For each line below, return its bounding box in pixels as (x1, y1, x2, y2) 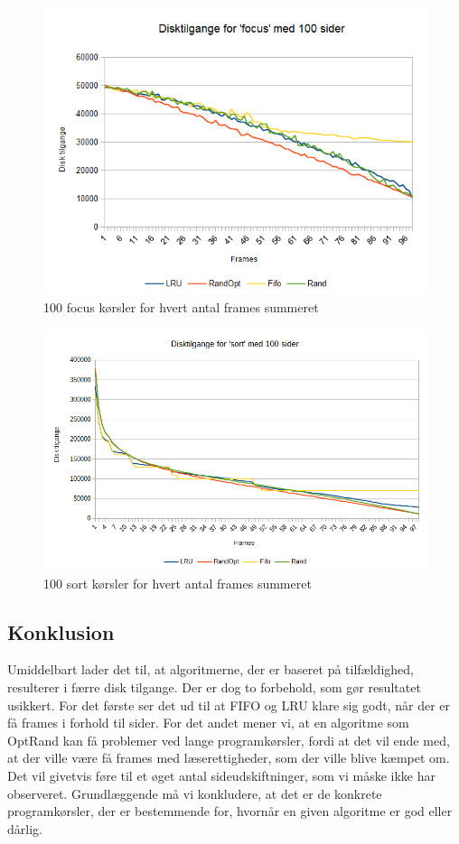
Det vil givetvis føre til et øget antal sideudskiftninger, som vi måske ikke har (7, 766, 436, 785)
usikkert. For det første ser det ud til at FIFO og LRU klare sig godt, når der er (7, 695, 451, 714)
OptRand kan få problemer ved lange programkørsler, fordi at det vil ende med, (7, 730, 450, 749)
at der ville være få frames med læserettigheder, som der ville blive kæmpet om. (7, 748, 450, 767)
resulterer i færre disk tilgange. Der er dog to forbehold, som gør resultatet (7, 678, 421, 697)
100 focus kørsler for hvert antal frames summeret (43, 298, 319, 317)
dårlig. (7, 819, 42, 838)
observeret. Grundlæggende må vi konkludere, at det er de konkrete (7, 784, 382, 802)
